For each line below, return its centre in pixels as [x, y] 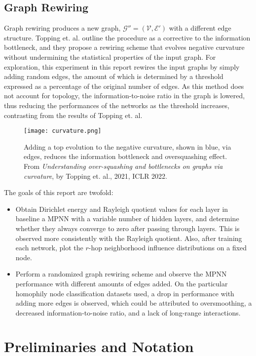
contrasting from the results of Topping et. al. [73, 115]
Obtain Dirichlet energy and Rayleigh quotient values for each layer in [122, 209]
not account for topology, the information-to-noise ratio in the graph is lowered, [125, 96]
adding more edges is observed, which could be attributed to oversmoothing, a [134, 303]
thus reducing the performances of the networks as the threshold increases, [117, 105]
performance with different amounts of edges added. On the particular [122, 283]
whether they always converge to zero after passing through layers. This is [128, 228]
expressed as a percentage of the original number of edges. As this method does [124, 86]
